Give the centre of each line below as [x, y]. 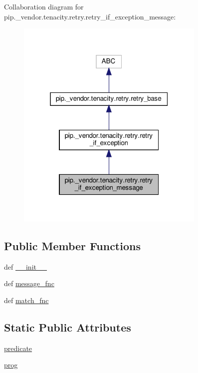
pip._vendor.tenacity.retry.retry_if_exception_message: [90, 16]
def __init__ [25, 266]
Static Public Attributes [68, 327]
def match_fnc [26, 300]
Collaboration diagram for [44, 6]
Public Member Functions [72, 245]
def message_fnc [29, 283]
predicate [18, 348]
